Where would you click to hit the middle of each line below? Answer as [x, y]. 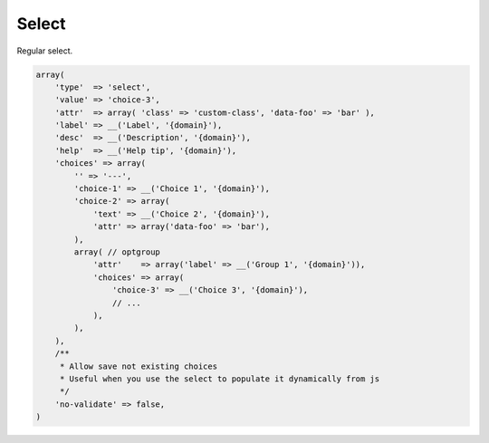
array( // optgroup [117, 252]
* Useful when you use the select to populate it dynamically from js [220, 379]
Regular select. [45, 51]
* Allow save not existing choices [138, 366]
